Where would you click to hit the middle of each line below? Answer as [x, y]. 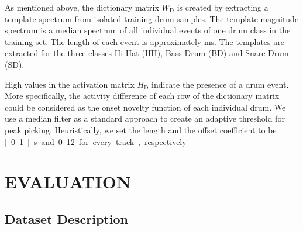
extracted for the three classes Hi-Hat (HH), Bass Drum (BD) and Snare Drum [147, 53]
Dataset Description [66, 218]
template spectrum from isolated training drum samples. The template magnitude [152, 18]
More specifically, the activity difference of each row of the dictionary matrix [142, 96]
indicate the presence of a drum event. [220, 84]
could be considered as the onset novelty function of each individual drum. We [145, 107]
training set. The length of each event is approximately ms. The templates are [144, 41]
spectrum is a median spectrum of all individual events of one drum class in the [148, 30]
